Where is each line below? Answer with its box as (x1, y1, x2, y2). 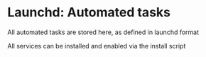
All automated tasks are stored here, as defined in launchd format (7, 28, 200, 36)
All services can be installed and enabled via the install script (7, 41, 186, 50)
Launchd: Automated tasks (7, 4, 170, 21)
